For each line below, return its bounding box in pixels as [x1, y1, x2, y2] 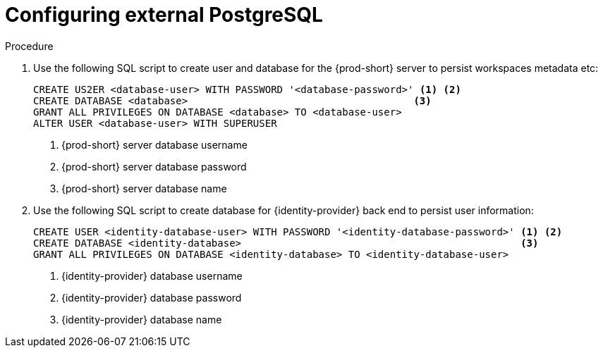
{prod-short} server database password [61, 160, 247, 173]
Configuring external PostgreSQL [5, 3, 323, 27]
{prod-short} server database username [61, 138, 248, 151]
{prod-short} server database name [61, 182, 227, 194]
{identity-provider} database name [61, 313, 222, 326]
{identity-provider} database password [61, 291, 242, 304]
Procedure [5, 39, 54, 52]
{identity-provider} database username [61, 269, 243, 282]
